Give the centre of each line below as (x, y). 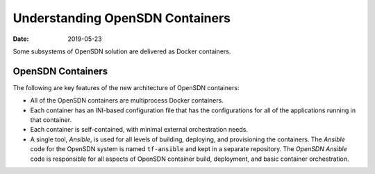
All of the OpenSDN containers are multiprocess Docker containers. (127, 101)
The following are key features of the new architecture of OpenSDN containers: (126, 87)
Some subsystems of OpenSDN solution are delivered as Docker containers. (122, 51)
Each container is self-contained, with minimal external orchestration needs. (139, 130)
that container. (51, 120)
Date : (21, 39)
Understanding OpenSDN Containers (122, 18)
